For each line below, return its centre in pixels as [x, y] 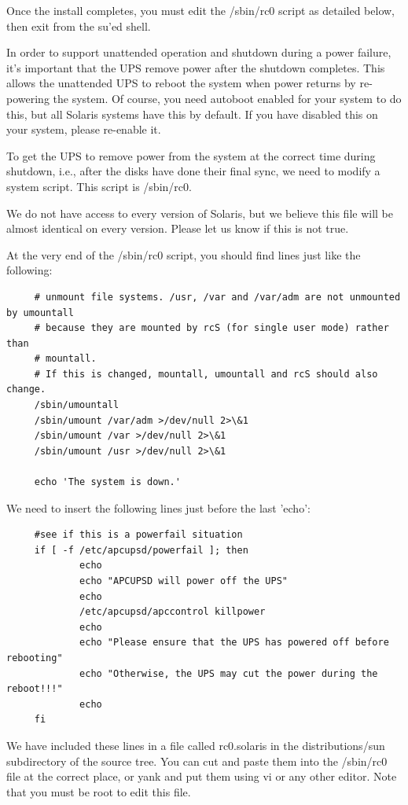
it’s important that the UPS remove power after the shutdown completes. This [196, 67]
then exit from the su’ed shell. [79, 26]
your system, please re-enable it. [84, 129]
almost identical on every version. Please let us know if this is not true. [178, 228]
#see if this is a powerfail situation [138, 535]
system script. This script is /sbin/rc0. [99, 186]
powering [28, 98]
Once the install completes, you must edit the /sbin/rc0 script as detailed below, [201, 10]
